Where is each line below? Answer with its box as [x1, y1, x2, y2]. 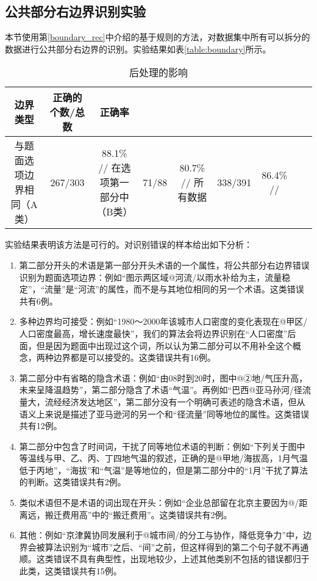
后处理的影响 [129, 65, 188, 80]
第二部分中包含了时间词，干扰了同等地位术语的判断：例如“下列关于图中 [19, 439, 305, 452]
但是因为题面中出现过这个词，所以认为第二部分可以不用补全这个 [36, 339, 293, 352]
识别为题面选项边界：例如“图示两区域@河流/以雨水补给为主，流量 [19, 270, 282, 283]
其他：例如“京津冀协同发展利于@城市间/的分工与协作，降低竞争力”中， [19, 529, 303, 541]
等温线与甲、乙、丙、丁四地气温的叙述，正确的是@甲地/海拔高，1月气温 [19, 452, 308, 464]
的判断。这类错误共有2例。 [19, 475, 126, 488]
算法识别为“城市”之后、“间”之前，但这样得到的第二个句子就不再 [45, 540, 301, 553]
